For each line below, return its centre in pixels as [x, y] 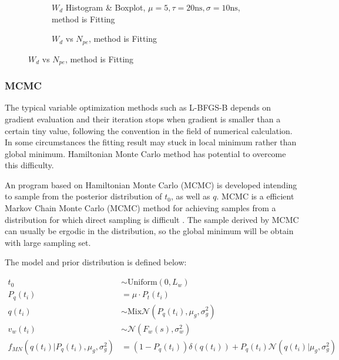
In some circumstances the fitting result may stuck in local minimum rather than [151, 142]
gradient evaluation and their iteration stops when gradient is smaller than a [143, 119]
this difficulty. [29, 165]
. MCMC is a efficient [255, 196]
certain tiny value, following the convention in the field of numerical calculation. [149, 130]
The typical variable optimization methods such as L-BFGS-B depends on [138, 107]
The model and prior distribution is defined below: [96, 262]
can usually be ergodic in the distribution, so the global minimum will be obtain [149, 231]
